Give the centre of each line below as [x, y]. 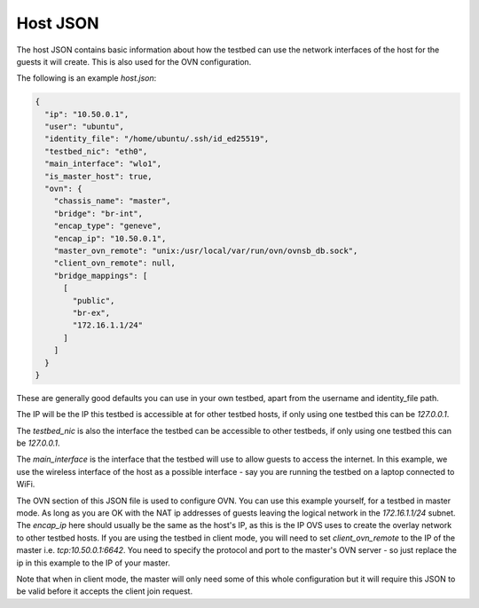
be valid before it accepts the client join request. [105, 591]
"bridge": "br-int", [98, 213]
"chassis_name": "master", [113, 201]
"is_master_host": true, [98, 176]
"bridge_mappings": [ [101, 276]
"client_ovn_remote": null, [115, 263]
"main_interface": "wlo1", [103, 164]
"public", [94, 300]
